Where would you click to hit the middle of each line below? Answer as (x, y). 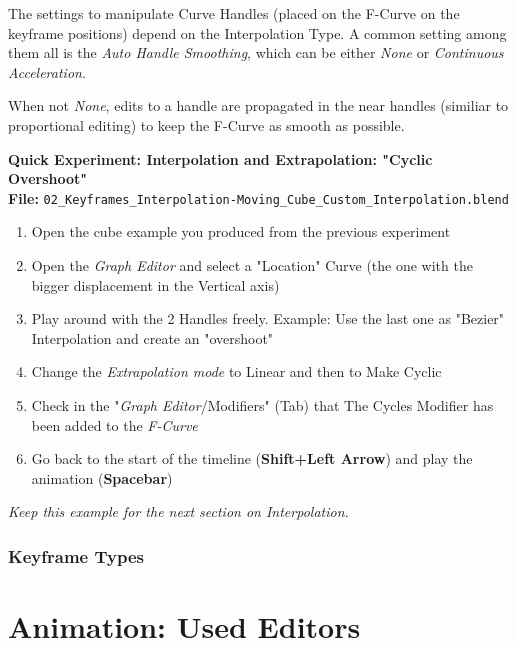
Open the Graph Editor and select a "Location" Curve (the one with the (252, 265)
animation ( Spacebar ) (102, 477)
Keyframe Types (76, 555)
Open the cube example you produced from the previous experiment (241, 231)
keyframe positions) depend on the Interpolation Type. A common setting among (257, 32)
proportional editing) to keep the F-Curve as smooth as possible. (206, 124)
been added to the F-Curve (114, 424)
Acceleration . (47, 71)
